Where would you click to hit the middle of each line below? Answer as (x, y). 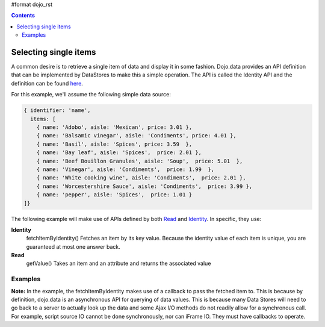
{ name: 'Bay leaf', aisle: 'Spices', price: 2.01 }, (119, 153)
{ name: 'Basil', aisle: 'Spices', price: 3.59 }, (114, 144)
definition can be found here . (47, 83)
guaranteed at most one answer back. (73, 246)
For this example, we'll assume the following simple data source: (91, 95)
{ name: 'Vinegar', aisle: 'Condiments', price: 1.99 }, (125, 169)
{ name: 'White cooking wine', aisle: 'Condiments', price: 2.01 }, (141, 178)
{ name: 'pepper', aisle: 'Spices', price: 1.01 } (114, 195)
